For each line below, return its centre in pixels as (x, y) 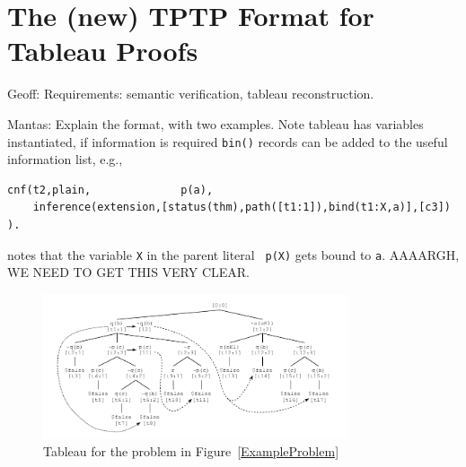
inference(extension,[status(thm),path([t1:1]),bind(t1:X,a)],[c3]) (242, 208)
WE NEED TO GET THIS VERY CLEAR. (129, 272)
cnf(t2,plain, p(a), (110, 190)
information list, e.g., (65, 159)
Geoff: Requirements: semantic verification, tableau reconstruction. (191, 94)
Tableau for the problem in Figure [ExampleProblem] (191, 451)
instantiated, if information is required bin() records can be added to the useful (228, 141)
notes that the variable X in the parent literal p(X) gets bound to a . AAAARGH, (233, 254)
